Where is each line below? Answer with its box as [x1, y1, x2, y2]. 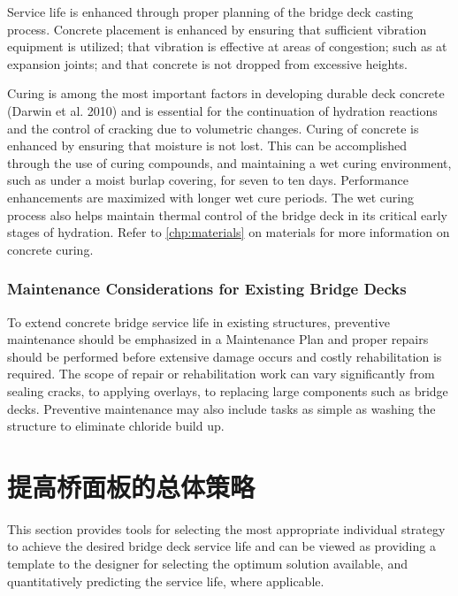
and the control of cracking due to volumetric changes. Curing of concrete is [7, 118, 419, 137]
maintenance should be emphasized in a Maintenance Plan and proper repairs [7, 330, 429, 348]
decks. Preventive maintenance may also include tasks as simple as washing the [7, 399, 436, 417]
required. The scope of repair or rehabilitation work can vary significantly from [7, 364, 435, 383]
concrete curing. [7, 240, 94, 258]
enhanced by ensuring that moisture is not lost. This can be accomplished [7, 136, 408, 155]
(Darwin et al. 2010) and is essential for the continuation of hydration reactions [7, 101, 438, 119]
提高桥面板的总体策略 [7, 468, 256, 504]
